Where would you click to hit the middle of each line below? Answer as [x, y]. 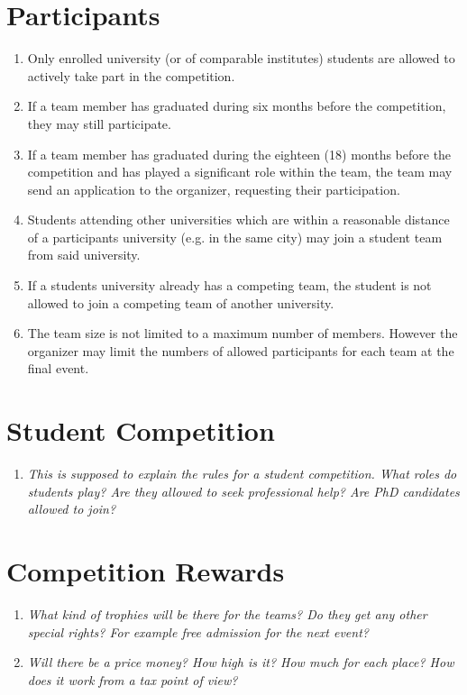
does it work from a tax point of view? [133, 679]
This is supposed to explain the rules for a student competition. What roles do [242, 474]
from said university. [84, 255]
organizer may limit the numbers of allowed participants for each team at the [241, 350]
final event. [58, 368]
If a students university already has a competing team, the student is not [229, 285]
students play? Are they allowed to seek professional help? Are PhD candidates [243, 491]
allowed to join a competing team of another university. [181, 302]
